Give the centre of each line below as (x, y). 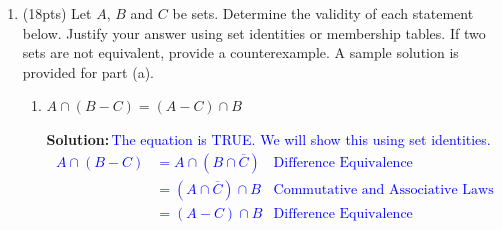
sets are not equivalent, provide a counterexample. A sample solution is (240, 52)
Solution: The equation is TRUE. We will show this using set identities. (268, 138)
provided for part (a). (88, 71)
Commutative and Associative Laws (383, 189)
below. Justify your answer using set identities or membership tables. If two (254, 32)
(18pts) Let (57, 13)
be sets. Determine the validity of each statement (323, 13)
